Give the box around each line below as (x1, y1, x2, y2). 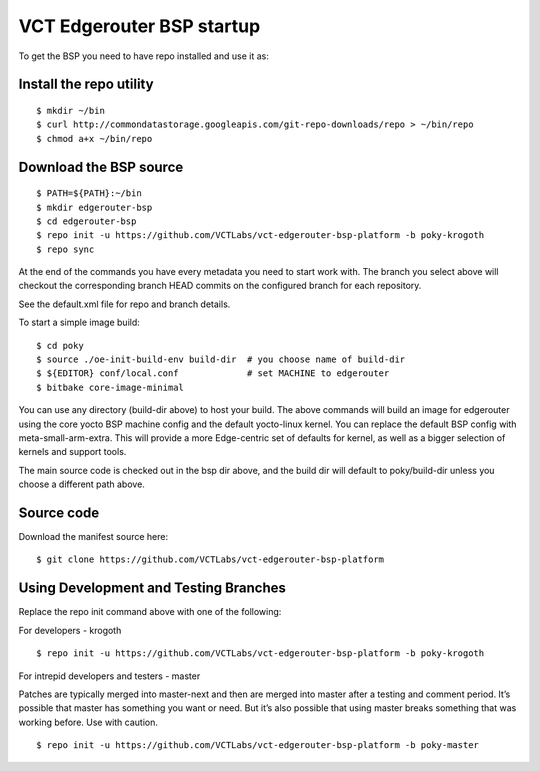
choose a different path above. (18, 478, 145, 490)
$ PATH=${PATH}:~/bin (36, 188, 142, 199)
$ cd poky (36, 340, 84, 351)
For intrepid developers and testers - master (18, 670, 201, 682)
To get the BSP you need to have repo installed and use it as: (18, 50, 269, 62)
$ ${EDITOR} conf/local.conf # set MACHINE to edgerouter (36, 368, 390, 379)
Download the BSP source (18, 158, 184, 175)
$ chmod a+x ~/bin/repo (36, 133, 153, 144)
